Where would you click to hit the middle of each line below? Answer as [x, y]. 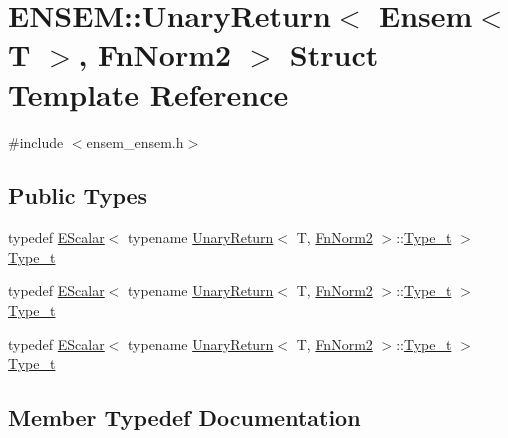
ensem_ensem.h [135, 141]
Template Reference [148, 93]
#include [36, 141]
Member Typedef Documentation [184, 417]
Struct [334, 54]
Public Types [78, 195]
